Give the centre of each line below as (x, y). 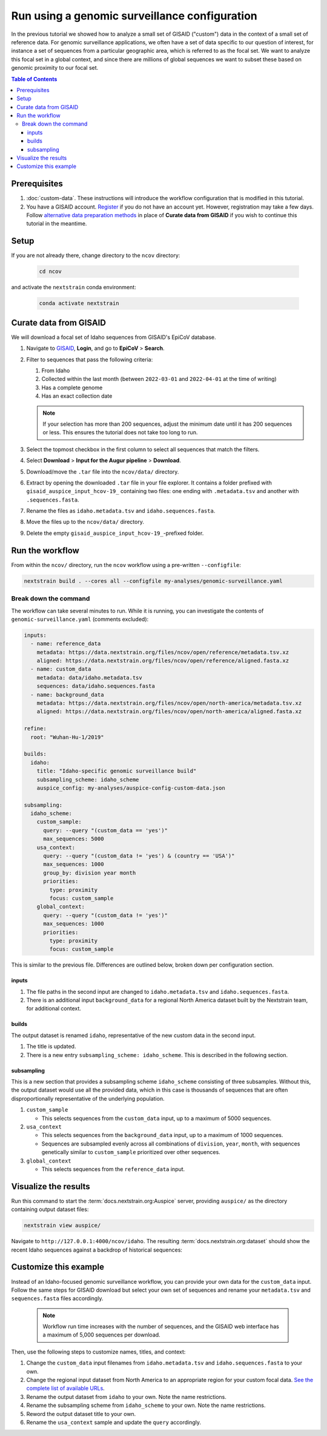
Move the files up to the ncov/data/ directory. (85, 522)
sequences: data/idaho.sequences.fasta (96, 686)
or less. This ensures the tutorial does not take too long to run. (120, 432)
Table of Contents (34, 79)
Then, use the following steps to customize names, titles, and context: (98, 1352)
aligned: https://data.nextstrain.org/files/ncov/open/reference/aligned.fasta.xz (163, 661)
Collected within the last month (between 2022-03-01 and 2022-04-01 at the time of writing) (159, 379)
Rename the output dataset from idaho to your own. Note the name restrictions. (127, 1397)
